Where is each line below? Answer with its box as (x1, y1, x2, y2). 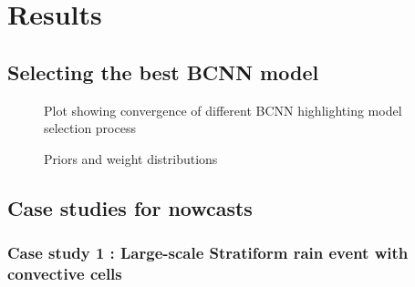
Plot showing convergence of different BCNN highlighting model (44, 100, 402, 119)
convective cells (7, 261, 122, 284)
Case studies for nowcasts (7, 193, 253, 221)
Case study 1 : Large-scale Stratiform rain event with (7, 241, 409, 264)
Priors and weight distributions (44, 149, 218, 168)
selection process (44, 118, 136, 138)
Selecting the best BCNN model (7, 57, 319, 86)
